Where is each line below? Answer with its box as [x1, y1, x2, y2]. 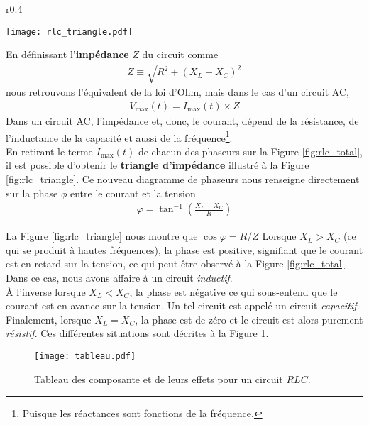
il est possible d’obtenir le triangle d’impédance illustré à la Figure [6, 158, 309, 172]
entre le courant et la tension [70, 185, 196, 200]
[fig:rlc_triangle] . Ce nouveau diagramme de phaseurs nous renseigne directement [6, 172, 360, 187]
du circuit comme [142, 47, 219, 62]
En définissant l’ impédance [6, 47, 129, 62]
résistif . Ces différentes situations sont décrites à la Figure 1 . [6, 326, 269, 341]
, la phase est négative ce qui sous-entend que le [129, 284, 338, 299]
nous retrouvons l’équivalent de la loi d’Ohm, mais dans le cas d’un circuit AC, [6, 84, 349, 99]
